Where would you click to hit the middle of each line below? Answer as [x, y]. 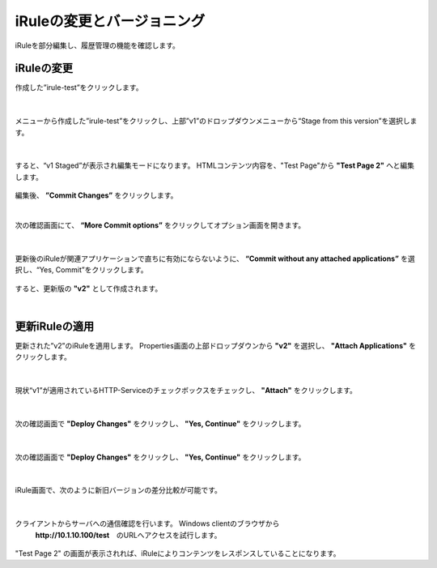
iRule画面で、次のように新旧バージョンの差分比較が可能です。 [118, 490]
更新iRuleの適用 [55, 326]
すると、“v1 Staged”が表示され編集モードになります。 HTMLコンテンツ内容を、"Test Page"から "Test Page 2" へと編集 [214, 165]
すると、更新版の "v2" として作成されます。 [89, 288]
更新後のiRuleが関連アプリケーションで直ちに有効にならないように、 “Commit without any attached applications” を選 [215, 258]
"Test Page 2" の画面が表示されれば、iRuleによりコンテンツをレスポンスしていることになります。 [178, 553]
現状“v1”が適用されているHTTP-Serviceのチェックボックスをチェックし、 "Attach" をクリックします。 [186, 390]
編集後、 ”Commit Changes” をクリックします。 [96, 195]
